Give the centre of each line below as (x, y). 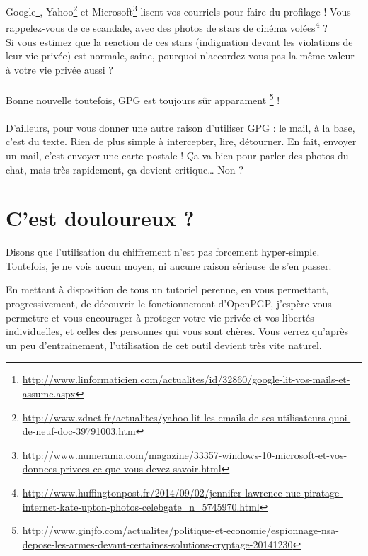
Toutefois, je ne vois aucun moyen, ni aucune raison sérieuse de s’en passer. (169, 265)
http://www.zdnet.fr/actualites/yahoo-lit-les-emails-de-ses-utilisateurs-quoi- (186, 417)
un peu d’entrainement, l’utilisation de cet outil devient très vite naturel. (164, 345)
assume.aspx (49, 393)
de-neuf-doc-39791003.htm (79, 431)
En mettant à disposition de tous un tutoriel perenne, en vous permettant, (167, 289)
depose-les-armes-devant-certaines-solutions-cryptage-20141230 (157, 544)
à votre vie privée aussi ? (59, 69)
